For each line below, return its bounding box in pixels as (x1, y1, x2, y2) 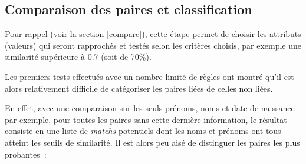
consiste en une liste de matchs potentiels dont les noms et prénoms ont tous (5, 125, 281, 137)
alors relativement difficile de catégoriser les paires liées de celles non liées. (5, 82, 273, 94)
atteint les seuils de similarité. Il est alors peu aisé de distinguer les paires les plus (5, 136, 300, 148)
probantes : (5, 148, 47, 160)
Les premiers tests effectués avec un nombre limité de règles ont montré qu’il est (5, 70, 294, 82)
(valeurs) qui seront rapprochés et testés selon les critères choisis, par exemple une (5, 39, 302, 51)
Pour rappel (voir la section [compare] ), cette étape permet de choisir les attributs (5, 28, 301, 40)
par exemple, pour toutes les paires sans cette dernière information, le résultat (5, 113, 287, 125)
